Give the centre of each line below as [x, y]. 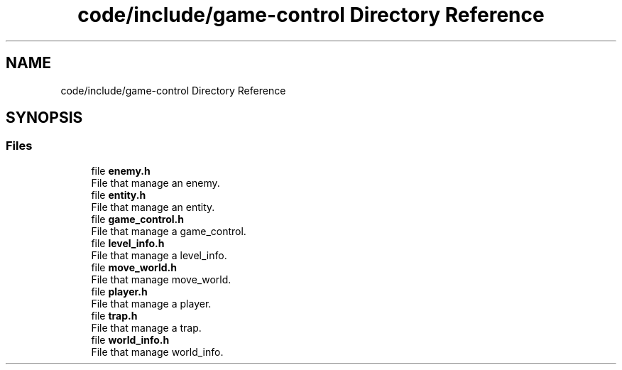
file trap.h [114, 315]
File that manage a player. [151, 303]
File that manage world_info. [157, 352]
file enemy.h [121, 170]
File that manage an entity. [153, 207]
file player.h [119, 291]
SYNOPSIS [44, 118]
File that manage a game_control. [169, 231]
